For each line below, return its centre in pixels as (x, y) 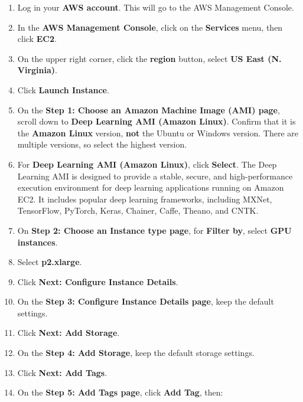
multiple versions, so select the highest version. (102, 144)
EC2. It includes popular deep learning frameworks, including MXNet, (145, 199)
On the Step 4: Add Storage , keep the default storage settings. (136, 353)
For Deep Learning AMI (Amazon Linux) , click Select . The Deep (147, 164)
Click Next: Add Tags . (62, 372)
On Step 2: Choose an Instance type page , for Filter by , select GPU (154, 230)
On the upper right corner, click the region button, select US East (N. (149, 58)
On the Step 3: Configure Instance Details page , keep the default (146, 301)
